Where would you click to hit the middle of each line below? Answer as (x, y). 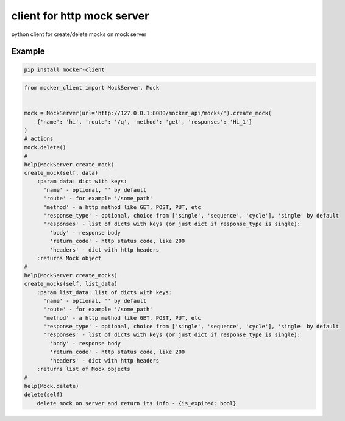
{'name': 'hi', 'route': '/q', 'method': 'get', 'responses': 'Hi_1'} (145, 122)
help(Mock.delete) (52, 386)
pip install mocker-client (64, 69)
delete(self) (44, 395)
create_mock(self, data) (61, 173)
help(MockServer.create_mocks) (71, 275)
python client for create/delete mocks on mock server (79, 34)
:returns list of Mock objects (84, 369)
